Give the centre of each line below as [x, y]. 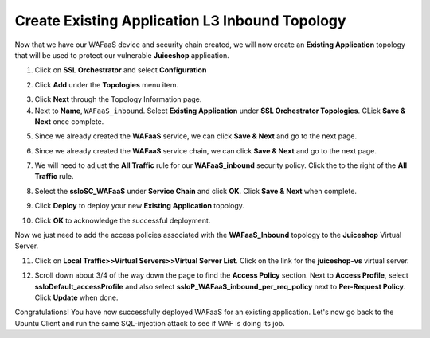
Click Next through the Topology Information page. [118, 99]
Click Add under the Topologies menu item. [107, 84]
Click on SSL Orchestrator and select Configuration [121, 70]
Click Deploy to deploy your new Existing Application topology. [139, 206]
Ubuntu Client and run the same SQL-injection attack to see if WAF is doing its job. [150, 323]
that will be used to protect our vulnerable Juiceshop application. [122, 55]
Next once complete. [69, 121]
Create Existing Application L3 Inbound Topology [180, 21]
